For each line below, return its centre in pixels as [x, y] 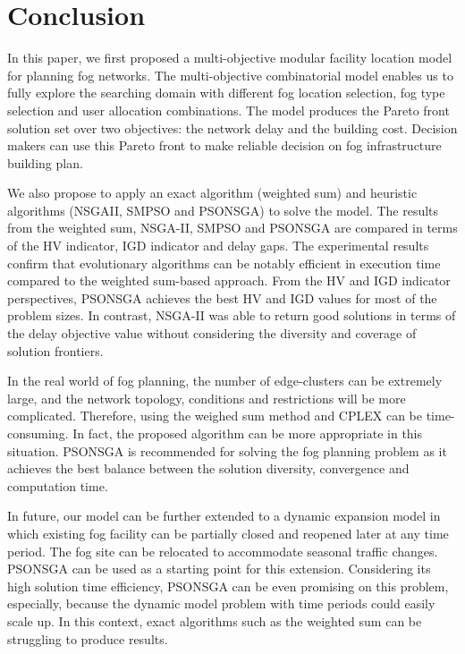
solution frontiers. [55, 350]
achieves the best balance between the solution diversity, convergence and [208, 468]
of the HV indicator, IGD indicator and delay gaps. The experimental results [218, 246]
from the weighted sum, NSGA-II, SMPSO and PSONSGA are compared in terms [232, 228]
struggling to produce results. [88, 638]
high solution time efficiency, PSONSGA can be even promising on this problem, [228, 586]
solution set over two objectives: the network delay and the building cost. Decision [232, 127]
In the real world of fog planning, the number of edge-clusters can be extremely [225, 381]
